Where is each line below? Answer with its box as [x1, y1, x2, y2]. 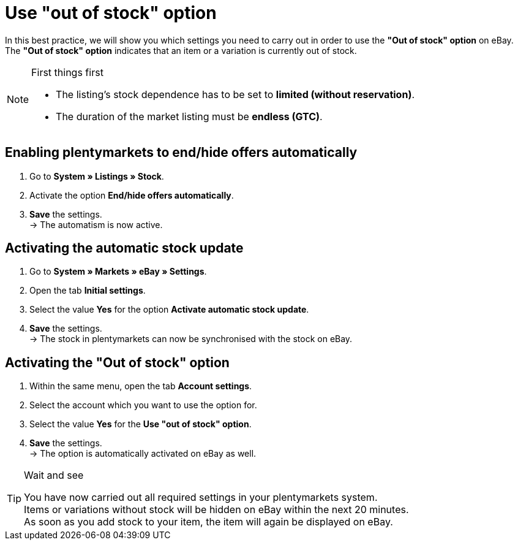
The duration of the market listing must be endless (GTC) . [56, 110, 323, 123]
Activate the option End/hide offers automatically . [29, 189, 234, 200]
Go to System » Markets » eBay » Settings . [29, 266, 207, 277]
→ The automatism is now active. [29, 219, 163, 230]
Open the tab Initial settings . [29, 285, 146, 296]
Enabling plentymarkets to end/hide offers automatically [5, 145, 358, 161]
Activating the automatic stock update [5, 240, 244, 256]
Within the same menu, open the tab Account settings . [29, 381, 252, 392]
